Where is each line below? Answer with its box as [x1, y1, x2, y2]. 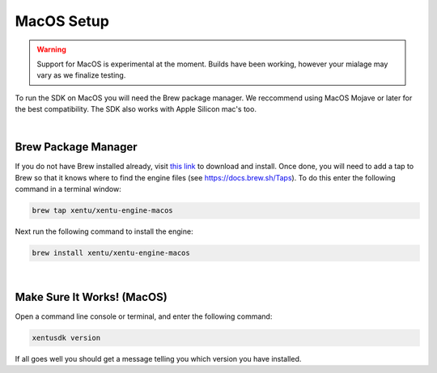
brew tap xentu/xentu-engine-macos [32, 206, 173, 215]
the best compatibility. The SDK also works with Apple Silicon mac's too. [15, 104, 257, 114]
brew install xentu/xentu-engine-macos [32, 248, 190, 258]
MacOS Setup [15, 12, 109, 30]
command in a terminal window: [15, 184, 121, 194]
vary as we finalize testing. [36, 70, 126, 80]
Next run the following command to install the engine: [15, 227, 193, 236]
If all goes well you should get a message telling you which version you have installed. [15, 354, 302, 363]
